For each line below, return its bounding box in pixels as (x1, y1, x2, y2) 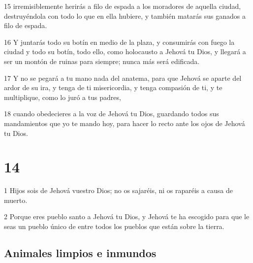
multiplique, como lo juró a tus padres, (4, 92, 121, 102)
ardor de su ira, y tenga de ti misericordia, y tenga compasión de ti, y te (4, 82, 222, 93)
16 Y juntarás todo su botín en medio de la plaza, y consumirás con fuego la (4, 36, 235, 47)
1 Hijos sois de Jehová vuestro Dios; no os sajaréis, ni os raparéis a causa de (4, 185, 233, 196)
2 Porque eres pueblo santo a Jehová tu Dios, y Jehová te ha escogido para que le (4, 211, 250, 222)
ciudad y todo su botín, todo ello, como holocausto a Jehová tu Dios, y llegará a (4, 46, 246, 57)
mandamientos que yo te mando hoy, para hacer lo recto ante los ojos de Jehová (4, 118, 245, 128)
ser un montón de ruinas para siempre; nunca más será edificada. (4, 56, 200, 66)
